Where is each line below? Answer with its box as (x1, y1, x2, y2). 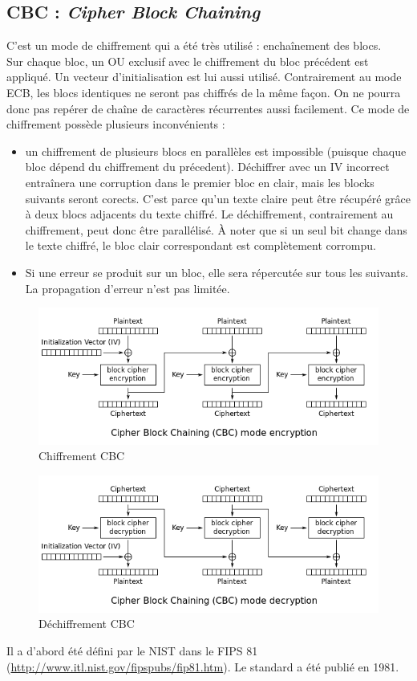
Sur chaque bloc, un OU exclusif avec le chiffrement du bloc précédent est (6, 52, 369, 69)
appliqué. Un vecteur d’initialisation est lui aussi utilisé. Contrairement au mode (6, 68, 402, 85)
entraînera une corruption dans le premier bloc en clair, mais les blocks (25, 173, 374, 190)
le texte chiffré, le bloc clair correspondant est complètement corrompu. (25, 237, 376, 254)
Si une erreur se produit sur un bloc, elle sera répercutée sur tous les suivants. (25, 263, 409, 280)
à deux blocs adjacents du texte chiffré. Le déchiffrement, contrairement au (25, 206, 394, 222)
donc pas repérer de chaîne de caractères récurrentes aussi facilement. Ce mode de (6, 100, 410, 116)
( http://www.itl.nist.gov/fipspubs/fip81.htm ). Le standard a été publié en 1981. (6, 658, 399, 675)
